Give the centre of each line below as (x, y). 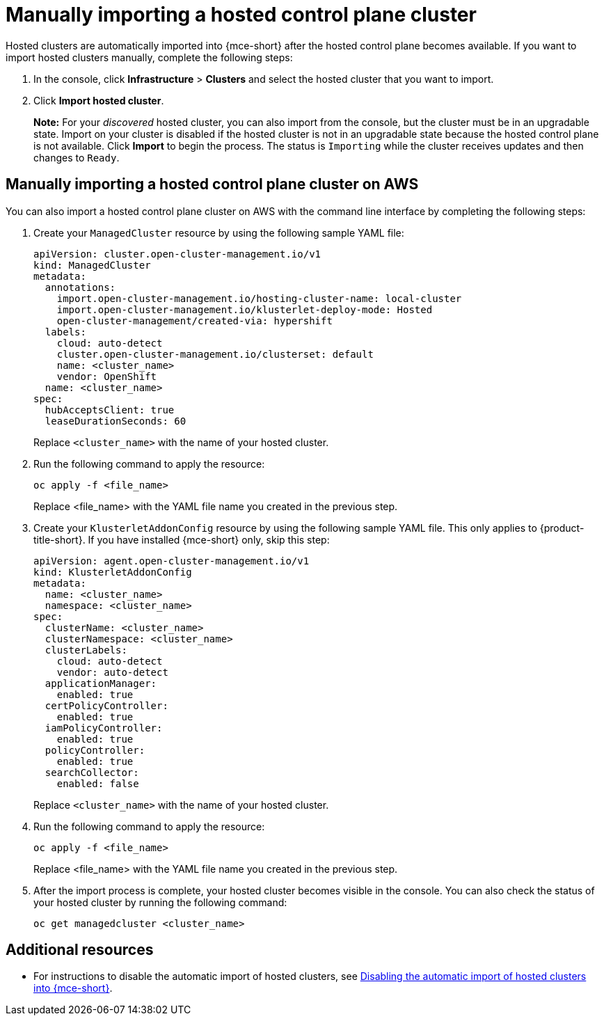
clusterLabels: (86, 650)
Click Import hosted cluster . (99, 100)
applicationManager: (101, 683)
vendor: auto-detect (112, 672)
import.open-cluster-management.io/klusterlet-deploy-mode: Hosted (245, 309)
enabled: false (98, 783)
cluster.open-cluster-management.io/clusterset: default (215, 354)
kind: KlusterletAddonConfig (113, 572)
